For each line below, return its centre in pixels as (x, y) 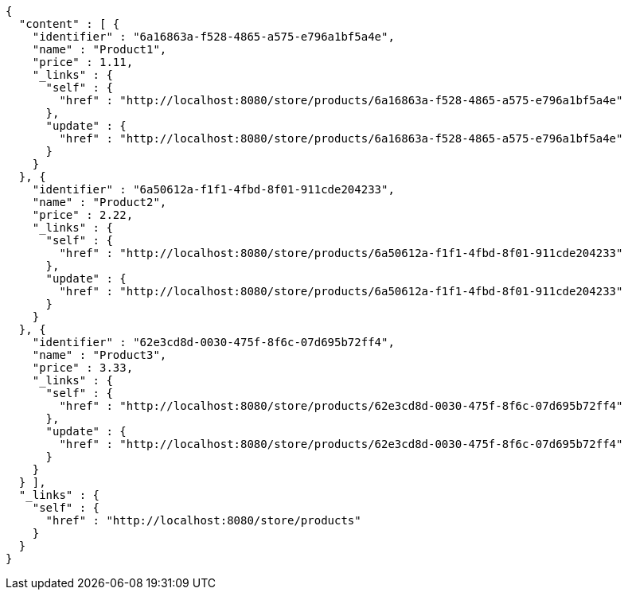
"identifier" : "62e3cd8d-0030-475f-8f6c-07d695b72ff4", (213, 342)
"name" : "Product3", (99, 355)
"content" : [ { (69, 24)
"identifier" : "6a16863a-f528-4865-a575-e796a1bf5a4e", (213, 37)
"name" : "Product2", (99, 202)
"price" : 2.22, (83, 215)
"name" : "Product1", (99, 49)
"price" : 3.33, (83, 368)
